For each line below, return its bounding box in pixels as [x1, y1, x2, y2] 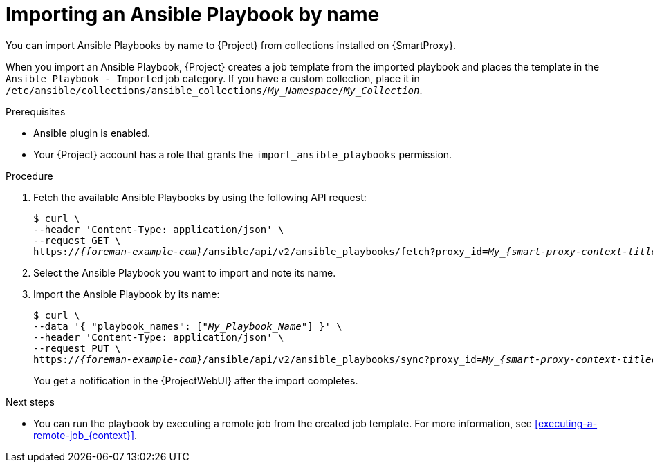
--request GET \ [33, 234, 121, 246]
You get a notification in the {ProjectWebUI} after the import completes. [33, 374, 358, 386]
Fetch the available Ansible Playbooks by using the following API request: [33, 191, 367, 203]
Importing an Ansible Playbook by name [6, 3, 380, 26]
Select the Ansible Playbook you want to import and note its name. [33, 266, 336, 279]
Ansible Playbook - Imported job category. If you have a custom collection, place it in [6, 72, 420, 84]
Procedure [6, 169, 53, 182]
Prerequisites [6, 105, 66, 118]
